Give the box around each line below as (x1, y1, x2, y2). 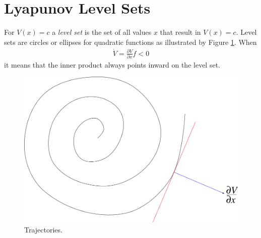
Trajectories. (24, 224, 62, 234)
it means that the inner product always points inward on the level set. (4, 59, 220, 70)
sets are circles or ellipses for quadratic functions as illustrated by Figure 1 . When (4, 36, 257, 47)
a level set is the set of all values (52, 27, 152, 37)
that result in (160, 27, 201, 37)
